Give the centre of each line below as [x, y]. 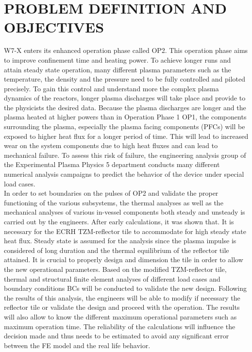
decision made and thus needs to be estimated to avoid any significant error [117, 336]
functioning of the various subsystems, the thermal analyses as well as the [114, 202]
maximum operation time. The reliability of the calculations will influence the [120, 326]
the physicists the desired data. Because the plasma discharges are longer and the [125, 107]
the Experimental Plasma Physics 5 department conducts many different [112, 164]
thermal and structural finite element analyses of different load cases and [112, 278]
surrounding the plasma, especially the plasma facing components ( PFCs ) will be [125, 126]
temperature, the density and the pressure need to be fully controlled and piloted [125, 79]
